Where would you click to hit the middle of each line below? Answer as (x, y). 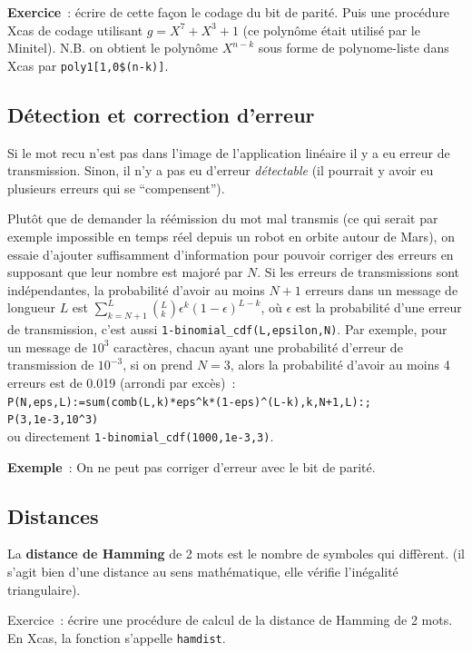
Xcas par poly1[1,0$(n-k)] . (88, 65)
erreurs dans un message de (382, 289)
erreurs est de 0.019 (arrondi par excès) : (122, 383)
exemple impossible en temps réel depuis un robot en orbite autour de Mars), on (231, 237)
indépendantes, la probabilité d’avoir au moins (136, 289)
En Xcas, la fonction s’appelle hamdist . (117, 637)
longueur (31, 307)
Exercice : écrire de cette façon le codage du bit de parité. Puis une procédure (229, 12)
